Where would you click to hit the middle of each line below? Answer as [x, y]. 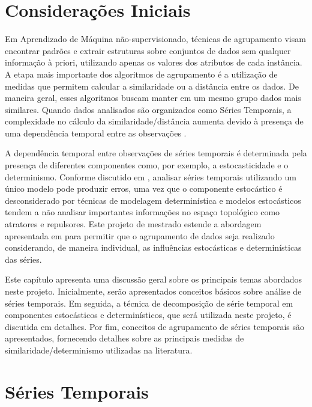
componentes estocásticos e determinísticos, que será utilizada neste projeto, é [148, 315]
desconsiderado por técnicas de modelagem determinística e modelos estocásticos [153, 200]
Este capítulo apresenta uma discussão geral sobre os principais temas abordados [154, 279]
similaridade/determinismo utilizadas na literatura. [99, 350]
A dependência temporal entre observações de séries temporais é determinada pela [156, 153]
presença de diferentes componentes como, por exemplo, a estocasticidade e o [147, 165]
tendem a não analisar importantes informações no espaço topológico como [142, 212]
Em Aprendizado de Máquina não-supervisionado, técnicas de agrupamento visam [155, 39]
